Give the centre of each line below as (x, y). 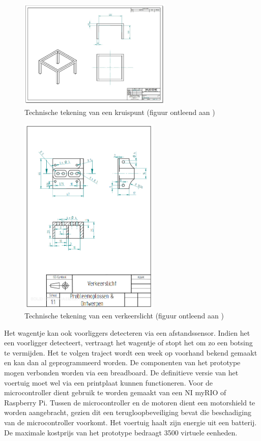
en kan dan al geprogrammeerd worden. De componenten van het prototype (122, 362)
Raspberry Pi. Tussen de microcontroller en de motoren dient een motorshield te (130, 402)
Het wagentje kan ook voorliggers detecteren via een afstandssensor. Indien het (127, 332)
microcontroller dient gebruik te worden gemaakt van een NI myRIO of (115, 392)
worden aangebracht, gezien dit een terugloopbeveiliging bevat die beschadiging (128, 412)
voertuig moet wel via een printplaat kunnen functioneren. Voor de (109, 382)
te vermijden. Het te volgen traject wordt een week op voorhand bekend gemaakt (131, 352)
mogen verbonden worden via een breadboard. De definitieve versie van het (121, 373)
